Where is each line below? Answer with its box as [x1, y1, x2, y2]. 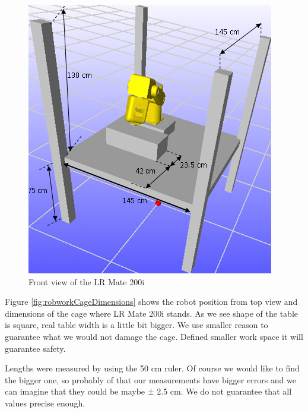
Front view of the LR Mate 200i [28, 275, 145, 288]
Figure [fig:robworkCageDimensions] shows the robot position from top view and [5, 295, 298, 308]
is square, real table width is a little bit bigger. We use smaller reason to [5, 319, 268, 331]
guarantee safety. [5, 342, 66, 354]
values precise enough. [5, 396, 85, 409]
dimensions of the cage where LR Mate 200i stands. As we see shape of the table [5, 307, 298, 319]
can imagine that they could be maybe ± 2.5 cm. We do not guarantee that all [5, 385, 292, 398]
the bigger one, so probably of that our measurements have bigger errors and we [5, 373, 296, 386]
